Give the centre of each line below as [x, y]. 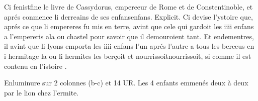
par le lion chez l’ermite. [41, 92]
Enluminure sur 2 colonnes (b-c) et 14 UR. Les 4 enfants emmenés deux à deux [126, 83]
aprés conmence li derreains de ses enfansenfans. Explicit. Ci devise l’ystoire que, [128, 16]
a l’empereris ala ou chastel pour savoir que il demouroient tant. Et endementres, [129, 36]
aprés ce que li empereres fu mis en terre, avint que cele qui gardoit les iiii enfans [129, 26]
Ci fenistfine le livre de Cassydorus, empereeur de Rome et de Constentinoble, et [128, 7]
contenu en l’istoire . [35, 66]
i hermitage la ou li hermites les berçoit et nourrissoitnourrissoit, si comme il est [128, 56]
